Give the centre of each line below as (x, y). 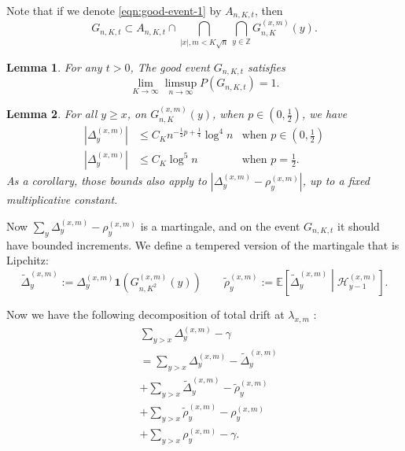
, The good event (170, 67)
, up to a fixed (336, 181)
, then (269, 10)
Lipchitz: (28, 260)
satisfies (267, 67)
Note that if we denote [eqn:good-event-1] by (114, 10)
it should (359, 225)
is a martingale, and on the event (220, 225)
